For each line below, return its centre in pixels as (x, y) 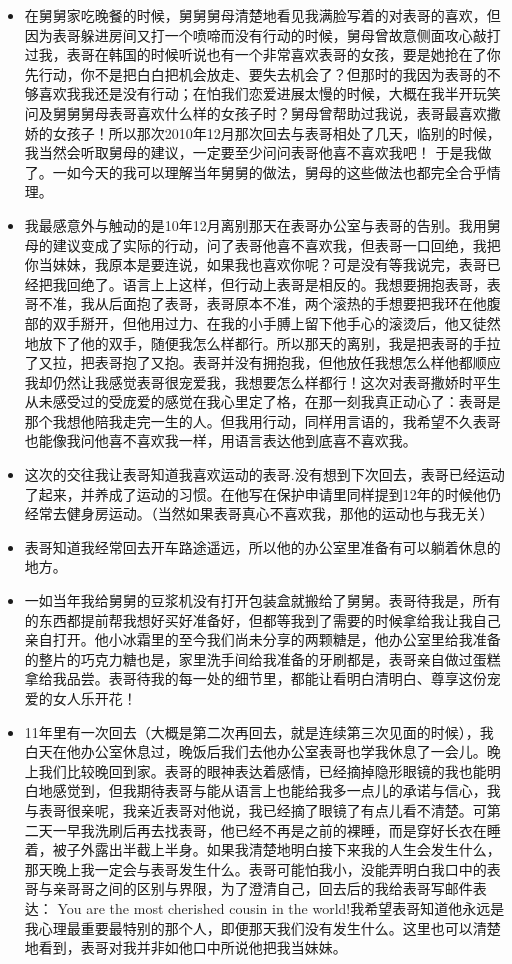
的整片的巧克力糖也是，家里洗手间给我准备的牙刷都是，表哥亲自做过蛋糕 (262, 658)
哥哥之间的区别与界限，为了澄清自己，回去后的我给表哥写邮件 (269, 888)
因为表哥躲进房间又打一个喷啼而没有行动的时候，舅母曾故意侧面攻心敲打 (262, 34)
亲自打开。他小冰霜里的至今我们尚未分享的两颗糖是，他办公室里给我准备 (262, 639)
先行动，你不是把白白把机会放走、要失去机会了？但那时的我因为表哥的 (255, 73)
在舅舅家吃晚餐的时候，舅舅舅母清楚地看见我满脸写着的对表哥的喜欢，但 (262, 15)
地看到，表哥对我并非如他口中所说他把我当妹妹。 (185, 947)
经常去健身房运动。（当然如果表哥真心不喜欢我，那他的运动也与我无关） (259, 513)
